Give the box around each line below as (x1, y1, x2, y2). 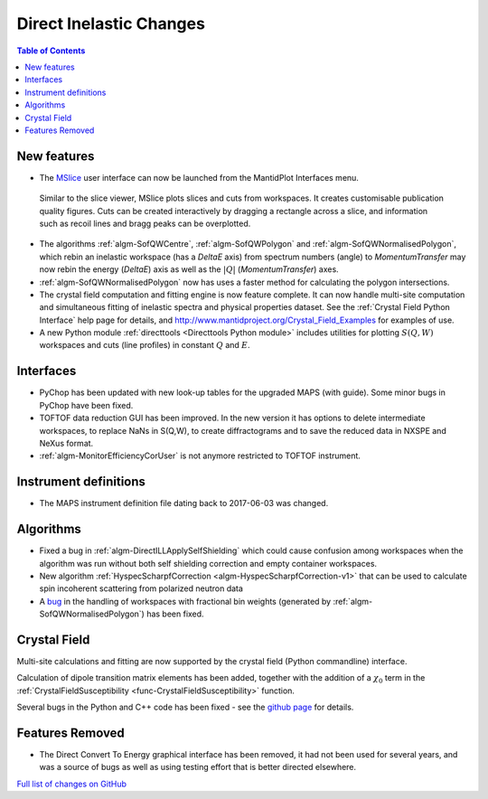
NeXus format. (39, 437, 94, 448)
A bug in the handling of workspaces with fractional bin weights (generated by (39, 596, 332, 606)
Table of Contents (16, 45, 86, 56)
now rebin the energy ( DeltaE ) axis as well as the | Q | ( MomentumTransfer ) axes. (39, 264, 339, 275)
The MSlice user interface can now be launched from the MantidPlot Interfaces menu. (39, 172, 359, 183)
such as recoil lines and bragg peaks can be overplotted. (39, 218, 251, 229)
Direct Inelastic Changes (16, 14, 205, 33)
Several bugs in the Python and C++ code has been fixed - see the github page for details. (16, 701, 354, 713)
